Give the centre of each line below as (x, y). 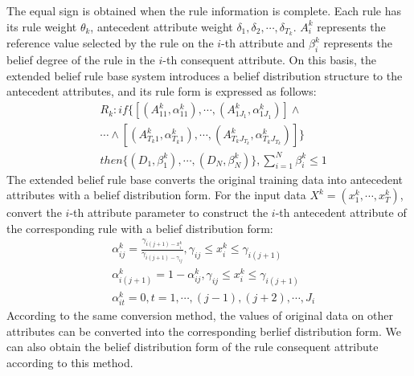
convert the (34, 213)
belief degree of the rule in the (81, 60)
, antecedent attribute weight (162, 26)
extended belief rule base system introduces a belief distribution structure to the (205, 75)
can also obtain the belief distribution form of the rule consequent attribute (193, 347)
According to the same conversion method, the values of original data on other (200, 315)
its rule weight (42, 26)
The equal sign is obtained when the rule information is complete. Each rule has (204, 10)
